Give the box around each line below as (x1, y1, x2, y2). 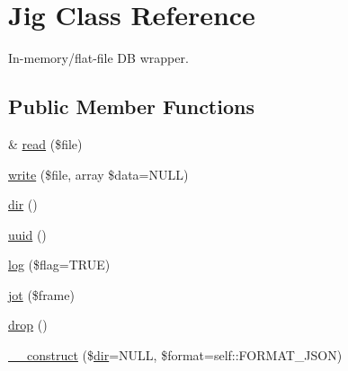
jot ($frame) (8, 285, 75, 304)
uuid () (8, 225, 47, 243)
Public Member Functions (8, 93, 254, 120)
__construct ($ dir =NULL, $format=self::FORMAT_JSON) (8, 346, 343, 365)
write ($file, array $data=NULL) (8, 164, 189, 183)
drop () (8, 315, 48, 334)
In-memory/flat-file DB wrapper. (8, 49, 189, 67)
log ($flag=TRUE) (8, 255, 111, 274)
